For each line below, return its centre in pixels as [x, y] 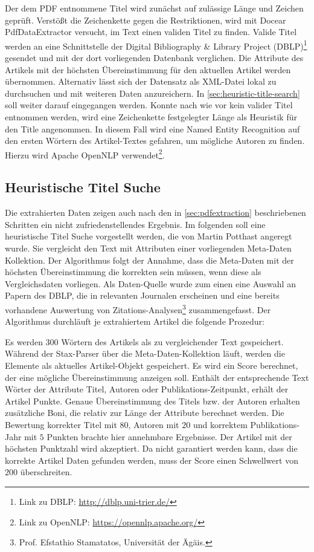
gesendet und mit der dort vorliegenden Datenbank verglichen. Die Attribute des [154, 58]
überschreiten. [46, 472]
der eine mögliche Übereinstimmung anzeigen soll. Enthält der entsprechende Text [157, 377]
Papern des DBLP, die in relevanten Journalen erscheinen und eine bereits [142, 295]
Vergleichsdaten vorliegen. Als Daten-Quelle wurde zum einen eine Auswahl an [150, 283]
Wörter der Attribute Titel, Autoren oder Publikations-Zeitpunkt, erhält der [147, 389]
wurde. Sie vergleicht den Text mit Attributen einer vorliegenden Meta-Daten [148, 248]
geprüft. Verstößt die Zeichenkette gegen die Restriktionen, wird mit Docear [146, 20]
